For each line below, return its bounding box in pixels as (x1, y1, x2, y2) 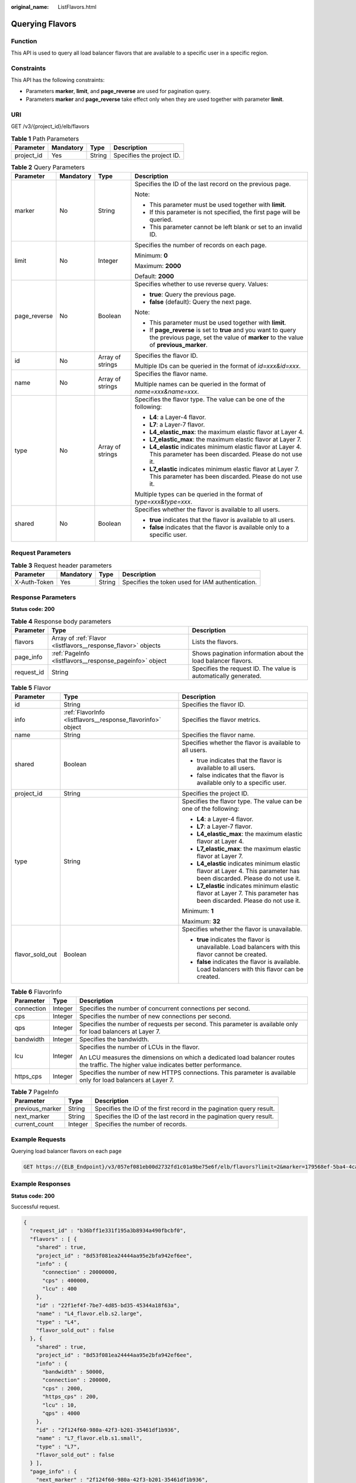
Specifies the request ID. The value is (192, 664, 297, 673)
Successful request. (11, 1203, 61, 1210)
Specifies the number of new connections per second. (79, 1012, 231, 1020)
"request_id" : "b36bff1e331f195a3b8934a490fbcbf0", (30, 1227, 186, 1234)
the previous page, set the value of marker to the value (149, 333, 304, 342)
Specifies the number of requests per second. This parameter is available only (79, 1020, 298, 1028)
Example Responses (11, 1180, 71, 1188)
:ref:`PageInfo (51, 650, 90, 657)
